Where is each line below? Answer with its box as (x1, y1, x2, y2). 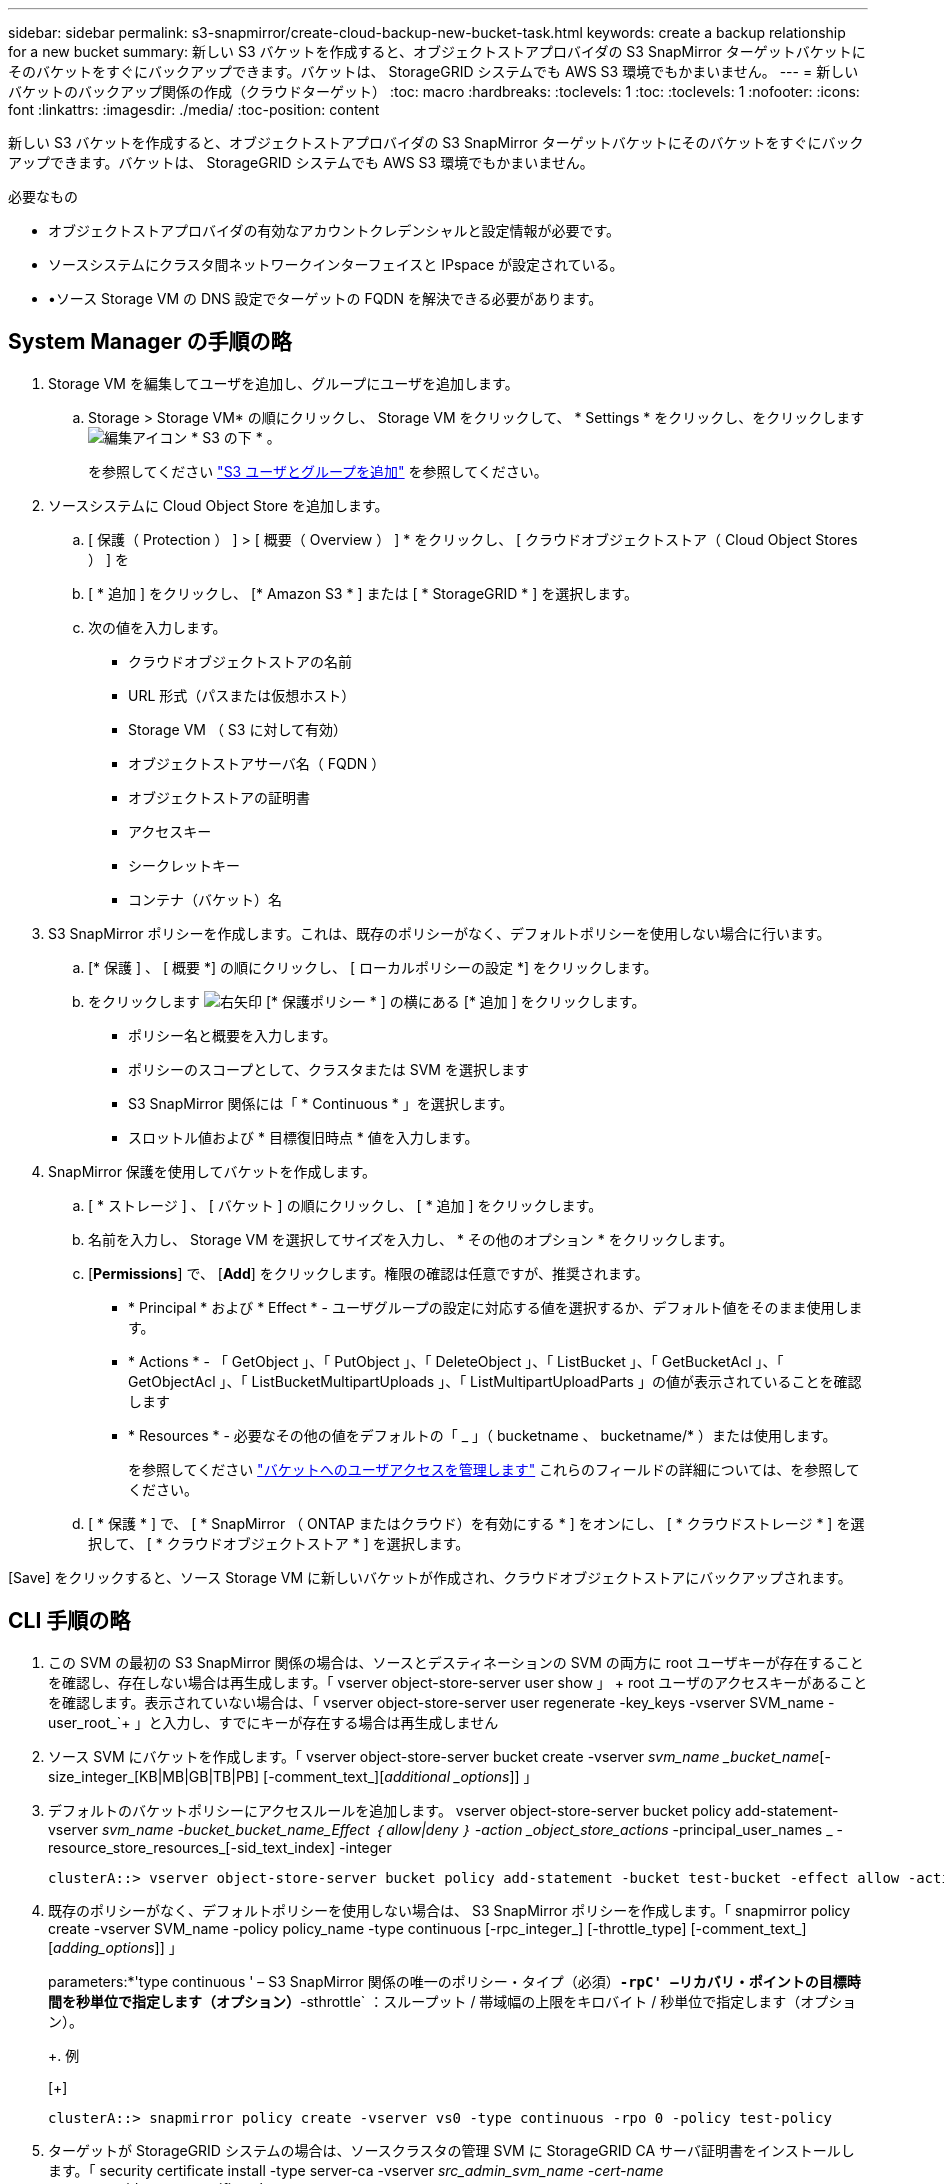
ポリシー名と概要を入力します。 (128, 1026, 337, 1044)
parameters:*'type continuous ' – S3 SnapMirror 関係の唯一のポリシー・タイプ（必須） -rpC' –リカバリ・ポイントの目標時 (48, 1972, 861, 1990)
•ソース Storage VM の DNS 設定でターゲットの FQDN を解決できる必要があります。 (48, 290, 603, 307)
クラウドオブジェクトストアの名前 (128, 652, 352, 670)
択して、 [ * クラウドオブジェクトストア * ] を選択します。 (88, 1534, 470, 1552)
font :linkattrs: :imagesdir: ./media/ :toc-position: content (8, 101, 380, 118)
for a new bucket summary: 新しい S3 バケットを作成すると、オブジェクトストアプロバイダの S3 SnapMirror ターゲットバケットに (8, 43, 866, 60)
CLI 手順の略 (8, 1608, 131, 1634)
